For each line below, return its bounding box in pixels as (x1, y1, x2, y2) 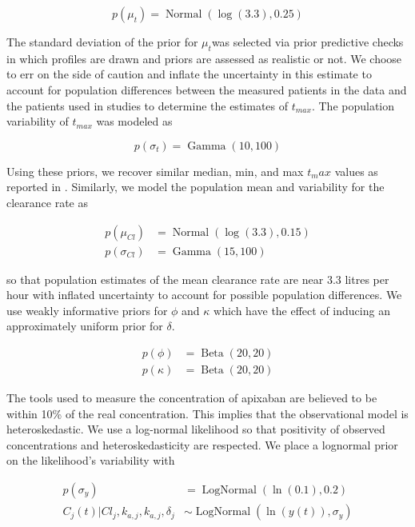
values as (334, 162, 378, 179)
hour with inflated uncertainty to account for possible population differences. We (6, 286, 402, 303)
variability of (6, 113, 69, 130)
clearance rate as (6, 194, 89, 210)
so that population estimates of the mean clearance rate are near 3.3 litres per (6, 270, 389, 287)
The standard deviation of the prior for (6, 34, 198, 50)
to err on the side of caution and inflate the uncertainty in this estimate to (6, 66, 372, 82)
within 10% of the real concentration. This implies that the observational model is (6, 405, 409, 421)
